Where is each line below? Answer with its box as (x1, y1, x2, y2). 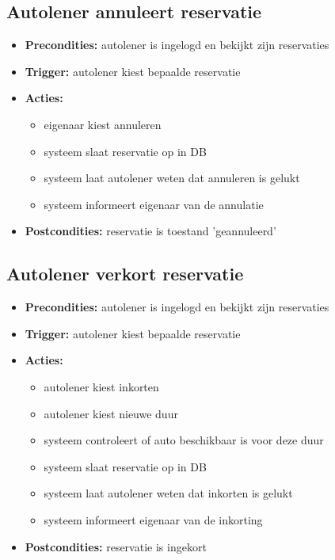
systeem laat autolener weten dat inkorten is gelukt (44, 485, 293, 501)
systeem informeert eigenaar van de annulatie (44, 196, 264, 212)
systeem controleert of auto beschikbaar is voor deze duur (44, 432, 324, 448)
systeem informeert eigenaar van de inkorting (44, 511, 263, 528)
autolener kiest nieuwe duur (44, 405, 178, 421)
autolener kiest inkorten (44, 378, 159, 394)
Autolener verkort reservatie (6, 261, 244, 286)
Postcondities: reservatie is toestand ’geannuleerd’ (25, 223, 276, 239)
